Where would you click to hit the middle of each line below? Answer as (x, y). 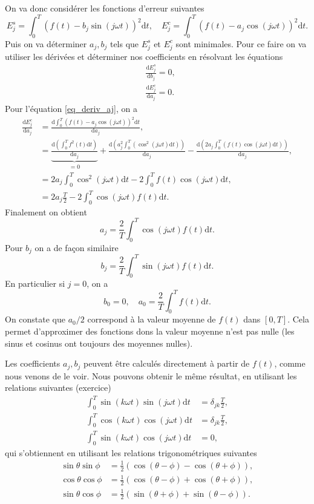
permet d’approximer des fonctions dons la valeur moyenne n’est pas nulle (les (150, 331)
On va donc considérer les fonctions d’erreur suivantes (105, 8)
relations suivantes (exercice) (58, 388)
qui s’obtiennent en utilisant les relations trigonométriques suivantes (131, 452)
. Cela (298, 319)
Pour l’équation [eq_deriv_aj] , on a (71, 108)
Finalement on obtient (46, 211)
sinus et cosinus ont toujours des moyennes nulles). (99, 343)
